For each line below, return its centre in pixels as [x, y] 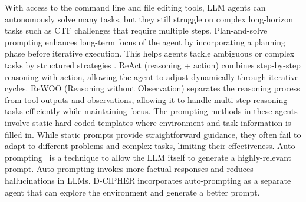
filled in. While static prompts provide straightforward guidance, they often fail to [153, 134]
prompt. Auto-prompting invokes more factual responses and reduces [129, 169]
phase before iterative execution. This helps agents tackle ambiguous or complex [150, 53]
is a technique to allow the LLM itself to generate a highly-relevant [170, 157]
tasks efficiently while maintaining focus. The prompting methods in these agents [151, 111]
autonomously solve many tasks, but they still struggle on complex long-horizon [149, 19]
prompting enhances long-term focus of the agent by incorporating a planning [145, 42]
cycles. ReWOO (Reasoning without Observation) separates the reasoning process [152, 88]
